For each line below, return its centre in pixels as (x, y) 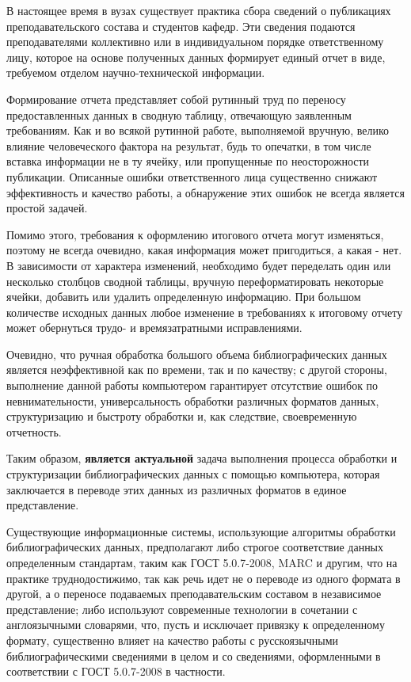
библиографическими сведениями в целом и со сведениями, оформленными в (194, 655)
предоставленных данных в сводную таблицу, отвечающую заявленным (179, 114)
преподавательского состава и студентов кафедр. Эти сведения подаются (181, 26)
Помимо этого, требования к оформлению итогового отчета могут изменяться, (195, 234)
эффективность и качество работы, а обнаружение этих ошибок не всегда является (206, 192)
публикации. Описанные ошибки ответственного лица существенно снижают (192, 176)
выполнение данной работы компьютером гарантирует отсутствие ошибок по (192, 385)
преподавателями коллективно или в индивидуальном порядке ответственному (195, 42)
